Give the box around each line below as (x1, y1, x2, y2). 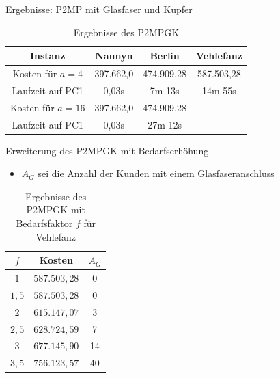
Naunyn (95, 49, 133, 63)
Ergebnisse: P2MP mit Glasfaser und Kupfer (5, 2, 193, 16)
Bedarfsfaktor (16, 216, 73, 230)
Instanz (29, 49, 66, 63)
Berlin (150, 49, 180, 63)
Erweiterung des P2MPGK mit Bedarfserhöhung (5, 143, 209, 157)
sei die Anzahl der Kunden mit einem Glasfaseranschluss (38, 166, 275, 180)
